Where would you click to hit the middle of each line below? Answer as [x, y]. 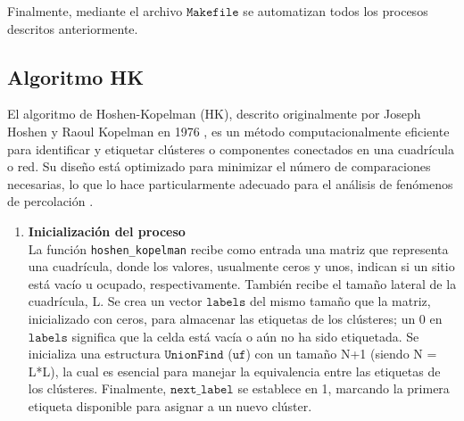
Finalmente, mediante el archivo [95, 11]
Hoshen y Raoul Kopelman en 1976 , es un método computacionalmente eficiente [228, 131]
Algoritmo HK [76, 76]
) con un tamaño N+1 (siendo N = [341, 354]
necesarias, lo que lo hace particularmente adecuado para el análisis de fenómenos [230, 183]
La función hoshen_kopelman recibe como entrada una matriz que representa [238, 248]
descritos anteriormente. [73, 28]
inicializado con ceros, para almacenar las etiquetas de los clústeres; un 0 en [235, 318]
